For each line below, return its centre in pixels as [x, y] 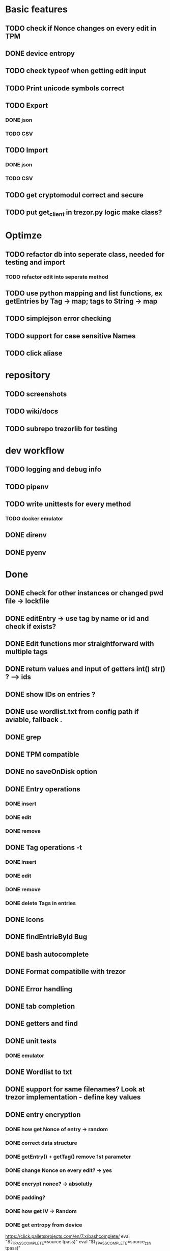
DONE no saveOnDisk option [51, 772]
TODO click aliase [34, 353]
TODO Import [27, 150]
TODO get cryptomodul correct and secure [75, 195]
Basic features [36, 9]
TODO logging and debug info [53, 470]
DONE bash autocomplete [47, 954]
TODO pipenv [27, 486]
